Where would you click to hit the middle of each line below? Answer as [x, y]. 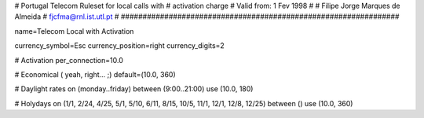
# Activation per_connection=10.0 [69, 60]
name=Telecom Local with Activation [74, 31]
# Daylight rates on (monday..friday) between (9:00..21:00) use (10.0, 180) [134, 89]
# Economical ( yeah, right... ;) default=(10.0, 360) [95, 74]
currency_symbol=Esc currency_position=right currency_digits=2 [120, 46]
